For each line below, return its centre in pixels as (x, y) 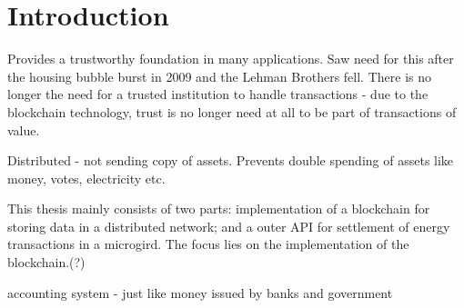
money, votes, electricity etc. (86, 178)
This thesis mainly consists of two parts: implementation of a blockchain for (219, 209)
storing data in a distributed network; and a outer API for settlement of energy (229, 226)
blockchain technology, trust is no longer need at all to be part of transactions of (232, 111)
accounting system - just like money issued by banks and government (200, 292)
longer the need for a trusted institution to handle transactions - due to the (218, 94)
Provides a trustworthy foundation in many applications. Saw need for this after (231, 59)
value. (24, 129)
